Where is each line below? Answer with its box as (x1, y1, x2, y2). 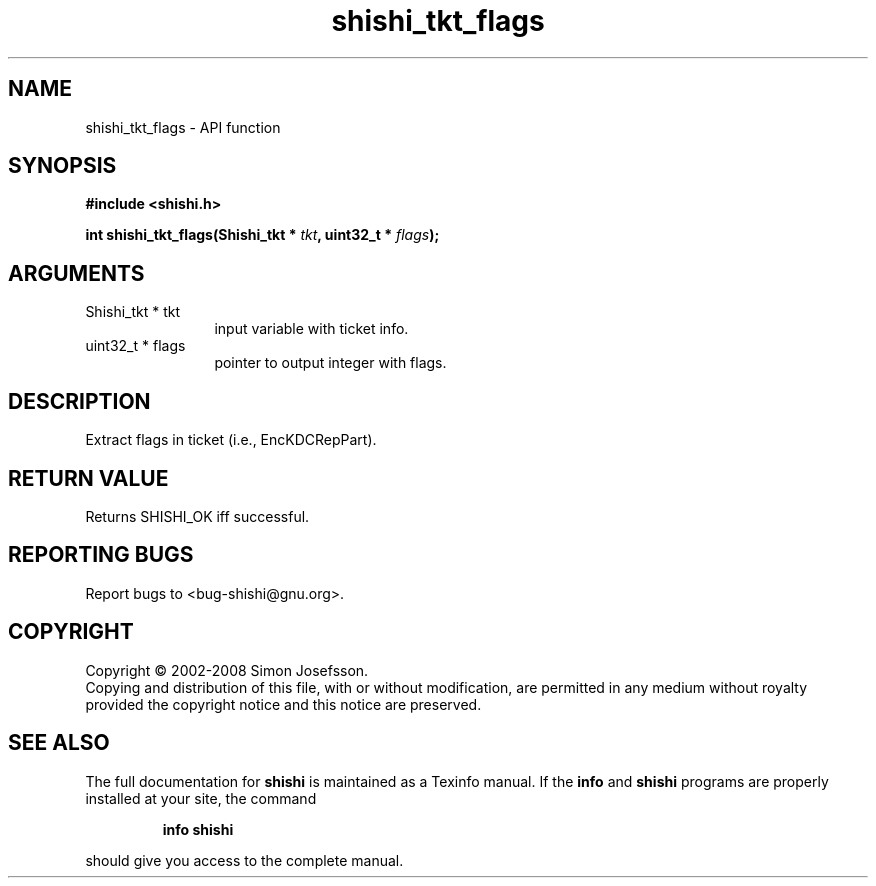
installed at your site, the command (85, 789, 317, 807)
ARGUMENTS (8, 260, 145, 286)
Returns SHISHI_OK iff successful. (85, 507, 310, 525)
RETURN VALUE (8, 465, 169, 491)
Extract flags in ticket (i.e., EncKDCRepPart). (85, 431, 377, 449)
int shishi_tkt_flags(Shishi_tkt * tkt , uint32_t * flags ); (85, 226, 440, 244)
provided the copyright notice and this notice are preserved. (85, 695, 482, 713)
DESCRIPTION (8, 388, 151, 414)
